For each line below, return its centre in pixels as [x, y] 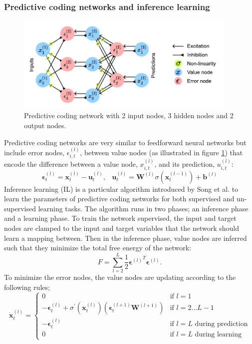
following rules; [27, 287]
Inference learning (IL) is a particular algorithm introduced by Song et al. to [121, 189]
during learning [218, 334]
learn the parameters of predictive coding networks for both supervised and [119, 199]
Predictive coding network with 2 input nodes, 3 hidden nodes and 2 [129, 115]
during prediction [221, 324]
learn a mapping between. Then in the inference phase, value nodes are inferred [126, 238]
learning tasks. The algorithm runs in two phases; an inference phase [143, 208]
